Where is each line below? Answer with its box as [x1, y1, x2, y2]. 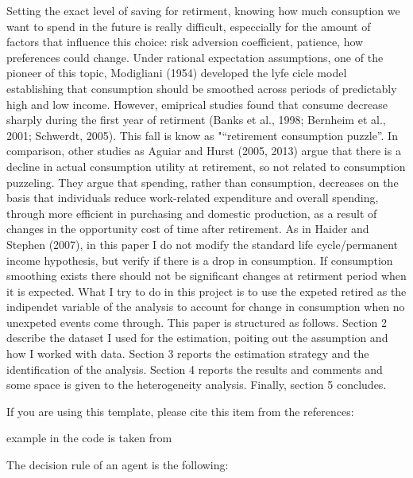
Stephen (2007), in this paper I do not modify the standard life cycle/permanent [6, 235, 399, 252]
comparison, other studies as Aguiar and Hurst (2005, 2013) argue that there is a [6, 142, 401, 159]
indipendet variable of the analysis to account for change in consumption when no [6, 298, 405, 315]
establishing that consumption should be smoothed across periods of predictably [6, 80, 397, 96]
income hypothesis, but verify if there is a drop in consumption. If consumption [6, 251, 393, 268]
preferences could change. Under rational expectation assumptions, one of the [6, 49, 384, 65]
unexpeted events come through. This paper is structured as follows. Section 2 [6, 313, 387, 330]
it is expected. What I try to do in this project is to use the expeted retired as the [6, 282, 407, 299]
